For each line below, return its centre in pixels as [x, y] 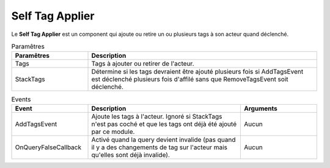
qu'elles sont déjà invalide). [131, 155]
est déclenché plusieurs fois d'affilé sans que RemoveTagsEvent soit [190, 79]
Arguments [260, 108]
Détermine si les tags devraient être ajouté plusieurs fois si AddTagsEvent [197, 72]
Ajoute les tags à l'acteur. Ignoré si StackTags [157, 116]
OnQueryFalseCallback [48, 147]
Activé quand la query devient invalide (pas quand [163, 139]
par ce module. [113, 131]
